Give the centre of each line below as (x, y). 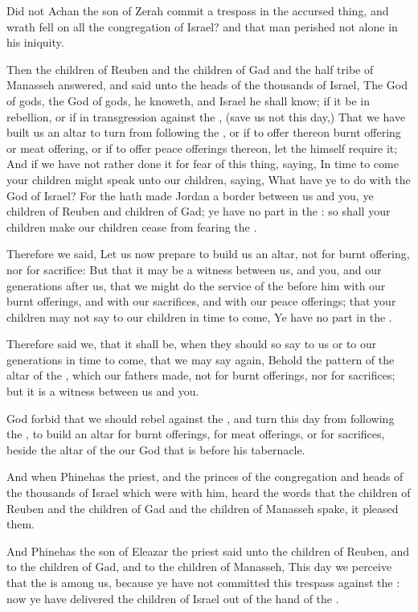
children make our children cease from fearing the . (132, 226)
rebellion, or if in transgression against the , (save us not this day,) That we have (206, 116)
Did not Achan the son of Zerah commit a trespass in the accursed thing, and (198, 10)
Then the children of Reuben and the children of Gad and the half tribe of (190, 69)
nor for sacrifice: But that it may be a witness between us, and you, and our (194, 269)
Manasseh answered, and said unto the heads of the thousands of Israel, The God (207, 85)
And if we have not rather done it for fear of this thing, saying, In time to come (203, 164)
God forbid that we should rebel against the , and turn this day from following (201, 418)
